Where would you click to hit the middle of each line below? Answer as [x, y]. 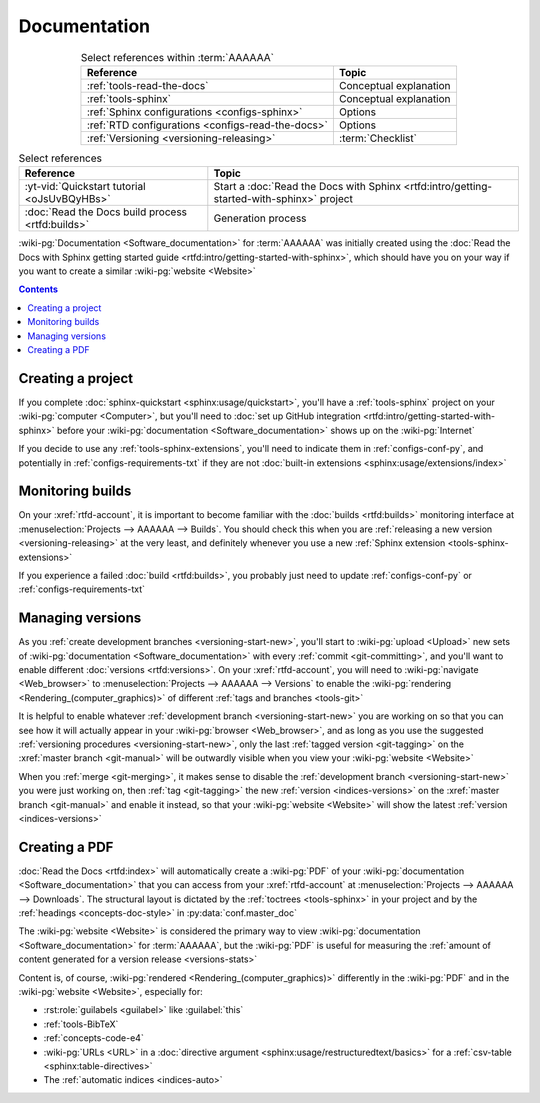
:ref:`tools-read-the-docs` [147, 85]
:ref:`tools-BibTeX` [81, 1024]
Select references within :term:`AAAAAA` [177, 57]
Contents [38, 289]
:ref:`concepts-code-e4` [93, 1038]
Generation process [260, 218]
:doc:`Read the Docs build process [106, 212]
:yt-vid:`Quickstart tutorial [85, 187]
